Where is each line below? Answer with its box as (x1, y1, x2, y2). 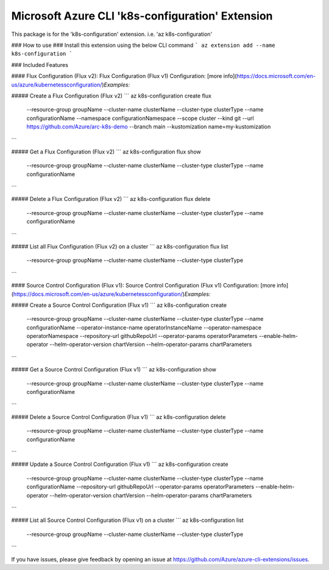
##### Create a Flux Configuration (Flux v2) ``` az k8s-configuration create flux (11, 92, 211, 99)
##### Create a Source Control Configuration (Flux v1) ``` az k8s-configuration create (11, 301, 227, 309)
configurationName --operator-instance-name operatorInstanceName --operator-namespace (26, 323, 262, 331)
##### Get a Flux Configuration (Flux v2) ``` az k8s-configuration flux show (11, 148, 201, 155)
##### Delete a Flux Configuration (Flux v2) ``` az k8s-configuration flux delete (11, 195, 211, 203)
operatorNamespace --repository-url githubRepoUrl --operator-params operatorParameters (26, 332, 258, 340)
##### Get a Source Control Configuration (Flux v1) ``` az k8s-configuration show (11, 366, 216, 373)
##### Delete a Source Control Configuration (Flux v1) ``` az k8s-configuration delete (11, 413, 226, 420)
